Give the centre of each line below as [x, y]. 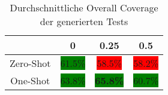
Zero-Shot [30, 63]
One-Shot [30, 80]
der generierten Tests [84, 21]
